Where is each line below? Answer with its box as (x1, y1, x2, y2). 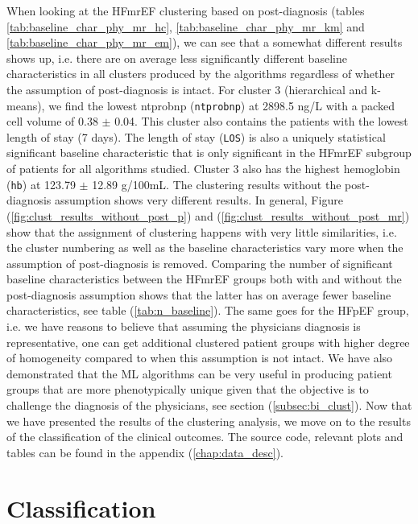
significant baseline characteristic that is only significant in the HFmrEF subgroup (6, 144, 412, 161)
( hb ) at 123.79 (6, 175, 76, 192)
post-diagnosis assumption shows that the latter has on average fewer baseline (6, 286, 391, 303)
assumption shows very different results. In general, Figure (55, 192, 343, 208)
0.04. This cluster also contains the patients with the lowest (114, 113, 408, 130)
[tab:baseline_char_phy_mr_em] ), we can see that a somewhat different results (6, 34, 403, 51)
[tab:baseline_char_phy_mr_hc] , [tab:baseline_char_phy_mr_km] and (6, 18, 365, 35)
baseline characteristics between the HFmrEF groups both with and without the (6, 270, 402, 287)
